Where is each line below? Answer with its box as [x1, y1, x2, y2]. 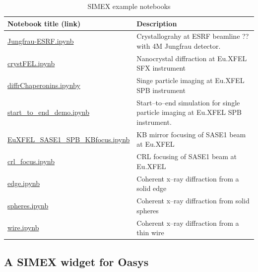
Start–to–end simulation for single [136, 97, 240, 107]
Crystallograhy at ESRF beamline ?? [136, 31, 249, 41]
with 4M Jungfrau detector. [136, 41, 221, 51]
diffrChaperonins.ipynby [7, 80, 80, 91]
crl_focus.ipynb [7, 156, 55, 167]
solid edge [136, 183, 167, 193]
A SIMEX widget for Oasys [4, 254, 149, 269]
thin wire [136, 227, 164, 238]
